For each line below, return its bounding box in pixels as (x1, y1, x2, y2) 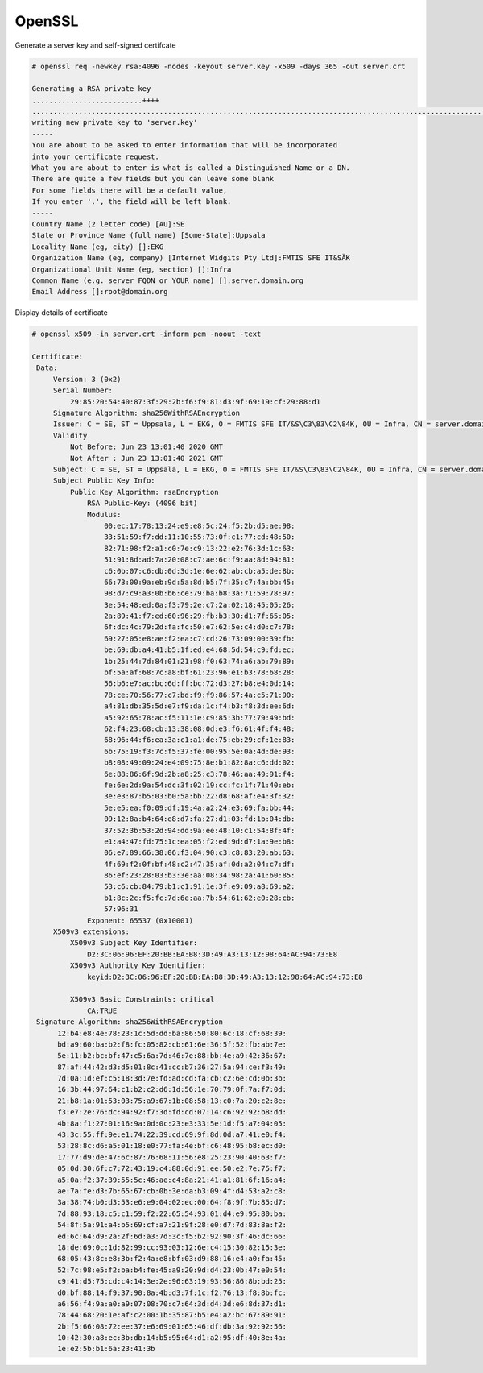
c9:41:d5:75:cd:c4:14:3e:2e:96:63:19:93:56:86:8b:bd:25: (57, 1277, 287, 1286)
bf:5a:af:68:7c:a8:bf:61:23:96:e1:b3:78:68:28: (103, 668, 295, 677)
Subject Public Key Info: (52, 476, 156, 485)
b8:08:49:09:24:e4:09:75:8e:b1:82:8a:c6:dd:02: (103, 758, 295, 767)
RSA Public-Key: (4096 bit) (87, 499, 198, 508)
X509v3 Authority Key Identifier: (69, 961, 207, 970)
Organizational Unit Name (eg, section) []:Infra (31, 264, 232, 274)
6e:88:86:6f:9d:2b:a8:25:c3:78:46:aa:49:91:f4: (103, 769, 295, 778)
